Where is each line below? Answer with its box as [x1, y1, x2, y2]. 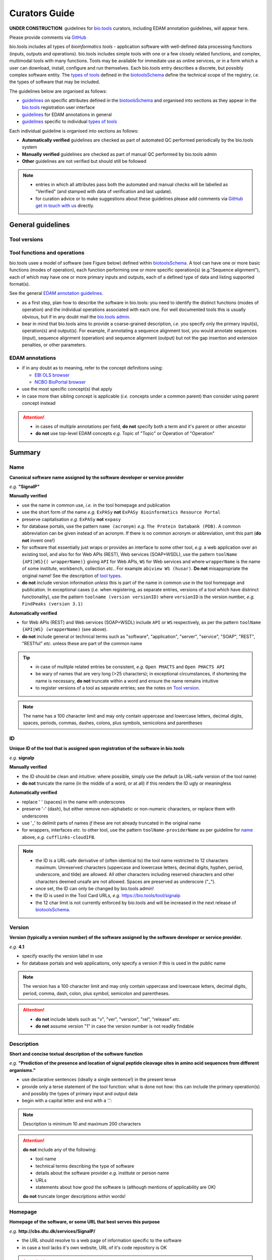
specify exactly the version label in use [22, 953, 103, 959]
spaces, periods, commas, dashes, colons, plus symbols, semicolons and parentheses [23, 720, 202, 726]
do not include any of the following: [23, 1147, 97, 1153]
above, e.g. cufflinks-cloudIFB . [22, 834, 96, 840]
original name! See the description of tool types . [22, 573, 122, 579]
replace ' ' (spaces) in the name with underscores [22, 799, 125, 805]
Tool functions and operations [9, 249, 85, 257]
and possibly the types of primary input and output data [22, 1091, 138, 1096]
